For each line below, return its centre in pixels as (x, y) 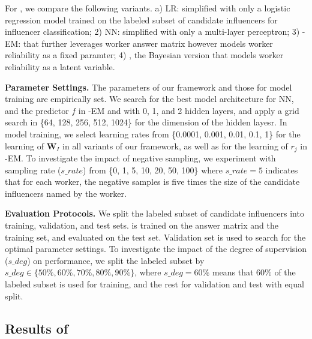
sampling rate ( (33, 169)
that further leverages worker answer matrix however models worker (148, 43)
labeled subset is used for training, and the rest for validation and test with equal (154, 283)
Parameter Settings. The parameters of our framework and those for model (148, 87)
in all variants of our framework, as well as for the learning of (175, 145)
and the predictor (37, 110)
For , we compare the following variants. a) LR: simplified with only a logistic (148, 8)
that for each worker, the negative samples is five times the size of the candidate (152, 181)
